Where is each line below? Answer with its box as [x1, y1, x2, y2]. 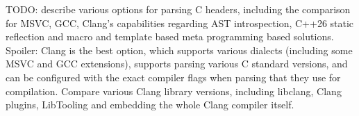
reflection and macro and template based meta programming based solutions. [6, 29, 334, 44]
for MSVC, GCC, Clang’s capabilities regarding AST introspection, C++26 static [6, 15, 354, 30]
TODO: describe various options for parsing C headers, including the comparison [6, 2, 351, 16]
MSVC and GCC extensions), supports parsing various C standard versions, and [6, 56, 348, 71]
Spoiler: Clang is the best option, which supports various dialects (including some [6, 42, 353, 57]
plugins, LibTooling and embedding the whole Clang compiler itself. [6, 97, 294, 112]
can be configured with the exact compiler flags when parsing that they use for [6, 69, 341, 84]
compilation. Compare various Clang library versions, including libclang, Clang [6, 83, 342, 98]
